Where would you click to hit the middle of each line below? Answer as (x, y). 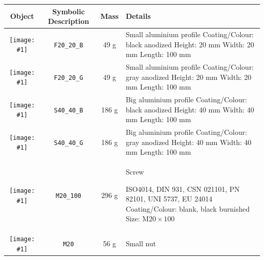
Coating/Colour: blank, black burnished (188, 208)
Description (69, 21)
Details (138, 16)
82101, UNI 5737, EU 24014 (169, 199)
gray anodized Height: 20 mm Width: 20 (189, 77)
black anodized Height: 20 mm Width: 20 (190, 44)
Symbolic (68, 11)
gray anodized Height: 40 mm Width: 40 (189, 142)
